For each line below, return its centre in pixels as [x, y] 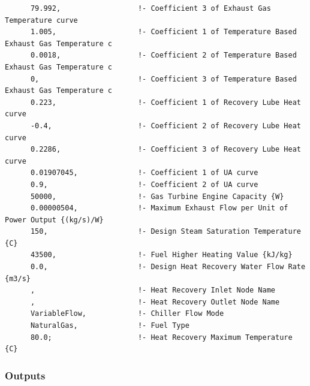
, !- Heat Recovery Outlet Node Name [155, 302]
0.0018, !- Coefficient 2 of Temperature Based [163, 55]
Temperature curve [41, 20]
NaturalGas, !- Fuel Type [110, 326]
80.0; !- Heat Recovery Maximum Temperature [161, 337]
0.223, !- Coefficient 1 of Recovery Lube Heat [165, 102]
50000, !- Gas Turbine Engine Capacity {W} [157, 196]
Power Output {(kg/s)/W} [54, 220]
